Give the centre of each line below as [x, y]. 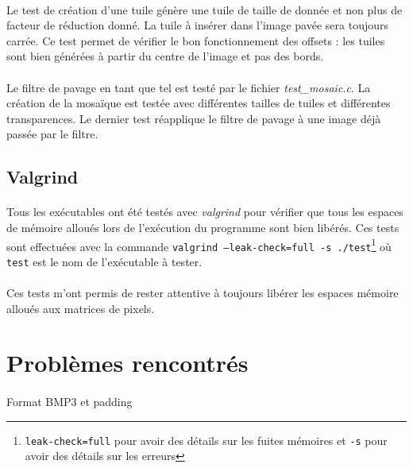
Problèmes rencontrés [127, 363]
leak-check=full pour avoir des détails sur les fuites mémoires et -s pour [206, 440]
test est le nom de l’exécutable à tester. [104, 261]
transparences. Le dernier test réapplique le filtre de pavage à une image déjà [194, 118]
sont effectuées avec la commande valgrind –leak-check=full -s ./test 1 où [199, 245]
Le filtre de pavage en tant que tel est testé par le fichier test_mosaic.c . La [189, 87]
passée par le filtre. [52, 134]
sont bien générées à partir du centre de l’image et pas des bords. [165, 56]
